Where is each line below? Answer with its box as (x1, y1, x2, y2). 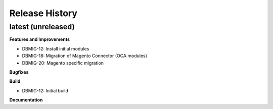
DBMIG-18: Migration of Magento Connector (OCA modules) (22, 53, 148, 59)
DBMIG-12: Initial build (22, 87, 68, 93)
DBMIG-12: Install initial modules (22, 45, 89, 51)
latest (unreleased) (9, 22, 75, 31)
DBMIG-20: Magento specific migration (22, 60, 104, 66)
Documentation (9, 97, 43, 103)
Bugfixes (9, 69, 29, 75)
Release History (9, 8, 78, 19)
